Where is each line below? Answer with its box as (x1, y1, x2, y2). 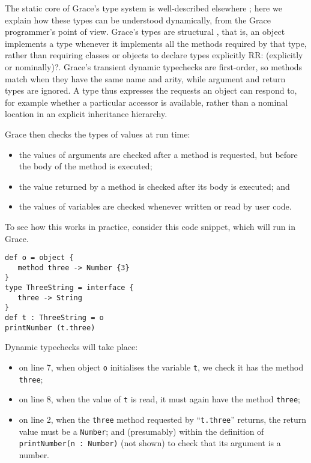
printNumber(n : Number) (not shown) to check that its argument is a (19, 437, 281, 449)
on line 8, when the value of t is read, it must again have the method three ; (19, 393, 301, 405)
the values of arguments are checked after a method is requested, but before (19, 148, 298, 160)
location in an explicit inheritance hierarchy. (5, 107, 168, 120)
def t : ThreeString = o (5, 313, 104, 322)
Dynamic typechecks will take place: (5, 340, 138, 353)
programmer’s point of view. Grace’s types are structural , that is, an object (5, 25, 285, 38)
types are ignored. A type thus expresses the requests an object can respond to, (5, 84, 297, 97)
